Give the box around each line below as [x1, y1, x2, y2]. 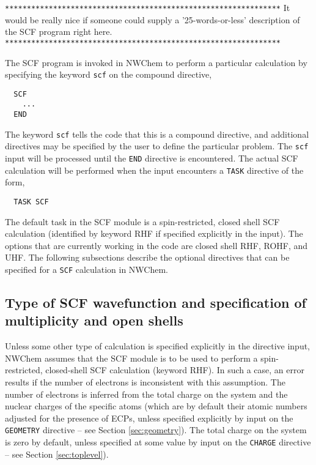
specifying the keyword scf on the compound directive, [5, 68, 212, 81]
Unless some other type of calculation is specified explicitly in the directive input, [5, 340, 310, 352]
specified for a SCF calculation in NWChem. [5, 262, 168, 275]
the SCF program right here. [5, 25, 112, 38]
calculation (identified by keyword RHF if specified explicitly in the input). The [5, 227, 303, 240]
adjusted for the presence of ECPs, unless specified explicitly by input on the [5, 411, 293, 424]
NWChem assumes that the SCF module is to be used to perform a [5, 351, 258, 364]
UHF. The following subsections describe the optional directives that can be [5, 251, 290, 264]
